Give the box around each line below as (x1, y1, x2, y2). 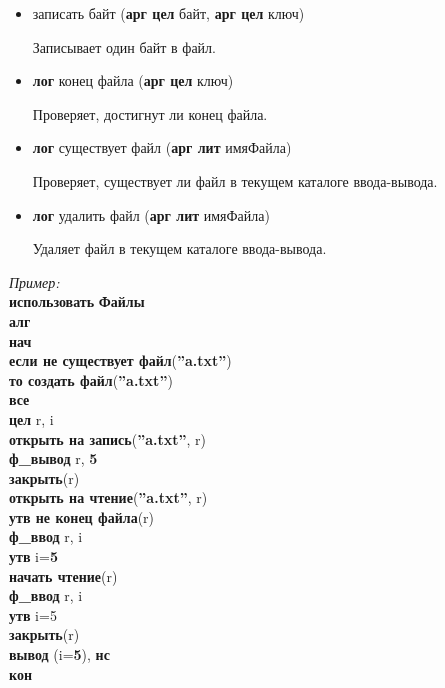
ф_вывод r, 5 (9, 448, 98, 469)
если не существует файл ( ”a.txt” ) (9, 350, 232, 371)
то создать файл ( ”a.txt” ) (9, 369, 173, 390)
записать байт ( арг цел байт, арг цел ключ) (32, 3, 305, 23)
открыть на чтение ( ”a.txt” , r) (9, 487, 208, 508)
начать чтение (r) (9, 565, 118, 586)
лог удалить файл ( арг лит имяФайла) (32, 204, 270, 225)
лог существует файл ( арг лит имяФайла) (32, 137, 292, 158)
